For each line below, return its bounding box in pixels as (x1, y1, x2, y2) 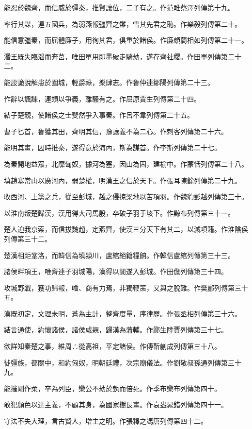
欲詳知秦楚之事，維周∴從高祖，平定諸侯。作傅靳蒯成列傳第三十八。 (4, 341, 221, 351)
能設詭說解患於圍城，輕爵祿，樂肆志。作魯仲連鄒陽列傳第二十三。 (4, 77, 214, 87)
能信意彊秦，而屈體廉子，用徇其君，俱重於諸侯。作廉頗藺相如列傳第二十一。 (4, 35, 248, 45)
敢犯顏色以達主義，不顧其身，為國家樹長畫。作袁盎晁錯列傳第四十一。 (4, 399, 228, 410)
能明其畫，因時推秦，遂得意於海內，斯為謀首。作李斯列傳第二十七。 (4, 142, 221, 153)
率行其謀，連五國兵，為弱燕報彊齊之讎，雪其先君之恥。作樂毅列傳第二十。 (4, 18, 241, 29)
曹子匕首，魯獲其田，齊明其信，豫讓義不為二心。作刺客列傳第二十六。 (4, 126, 228, 136)
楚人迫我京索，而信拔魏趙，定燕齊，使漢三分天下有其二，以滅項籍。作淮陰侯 (4, 224, 248, 234)
